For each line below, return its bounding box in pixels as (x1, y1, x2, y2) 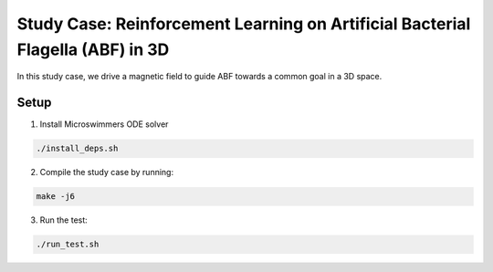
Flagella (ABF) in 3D (16, 39, 170, 59)
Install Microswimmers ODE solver (39, 119, 169, 130)
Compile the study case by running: (39, 167, 173, 178)
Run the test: (39, 214, 89, 225)
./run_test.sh (36, 239, 100, 250)
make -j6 (36, 192, 76, 202)
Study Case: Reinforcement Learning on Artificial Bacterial (16, 14, 471, 34)
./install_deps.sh (36, 143, 119, 154)
